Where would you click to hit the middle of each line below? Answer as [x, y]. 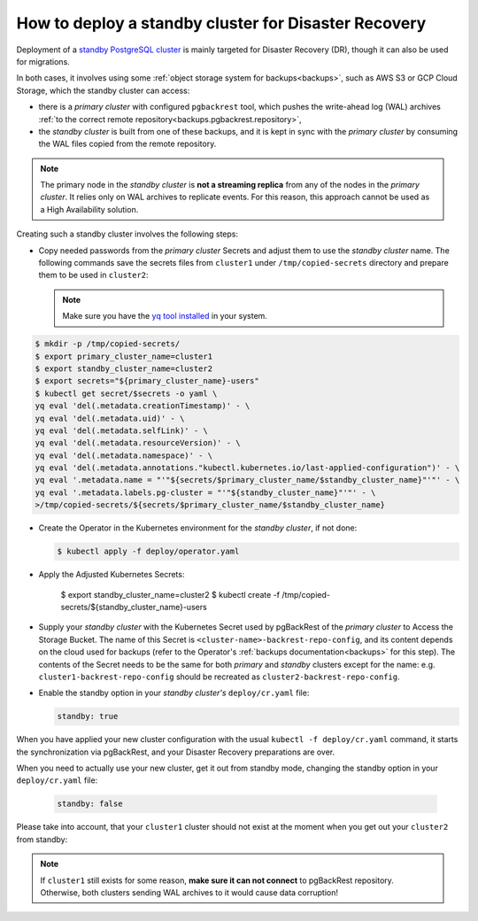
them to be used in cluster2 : [94, 275]
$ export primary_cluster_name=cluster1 [123, 356]
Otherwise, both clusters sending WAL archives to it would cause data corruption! [189, 893]
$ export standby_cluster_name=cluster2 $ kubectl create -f [170, 594]
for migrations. [43, 61]
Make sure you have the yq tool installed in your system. [165, 316]
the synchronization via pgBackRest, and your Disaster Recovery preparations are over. [176, 752]
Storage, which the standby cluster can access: [103, 90]
